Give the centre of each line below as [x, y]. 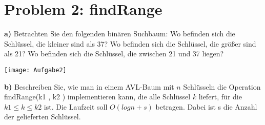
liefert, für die [220, 97]
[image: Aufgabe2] [35, 70]
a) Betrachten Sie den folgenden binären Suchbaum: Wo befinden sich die [120, 34]
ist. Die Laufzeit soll [76, 106]
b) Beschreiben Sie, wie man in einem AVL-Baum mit [89, 86]
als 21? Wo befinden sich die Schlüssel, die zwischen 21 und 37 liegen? [114, 54]
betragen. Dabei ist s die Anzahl [206, 106]
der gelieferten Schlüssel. [43, 117]
